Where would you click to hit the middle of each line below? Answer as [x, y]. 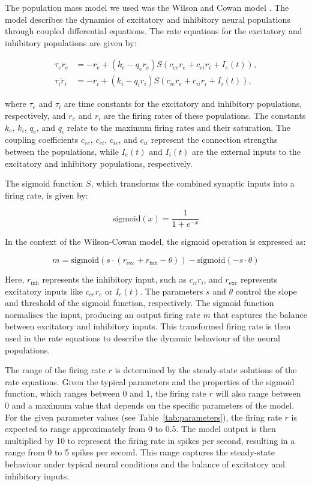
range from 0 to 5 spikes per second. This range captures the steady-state [140, 452]
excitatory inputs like [44, 291]
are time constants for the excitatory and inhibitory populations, [183, 103]
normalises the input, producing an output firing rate [103, 314]
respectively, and [35, 115]
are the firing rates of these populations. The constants [205, 115]
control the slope [266, 291]
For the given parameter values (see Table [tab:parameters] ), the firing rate [143, 417]
